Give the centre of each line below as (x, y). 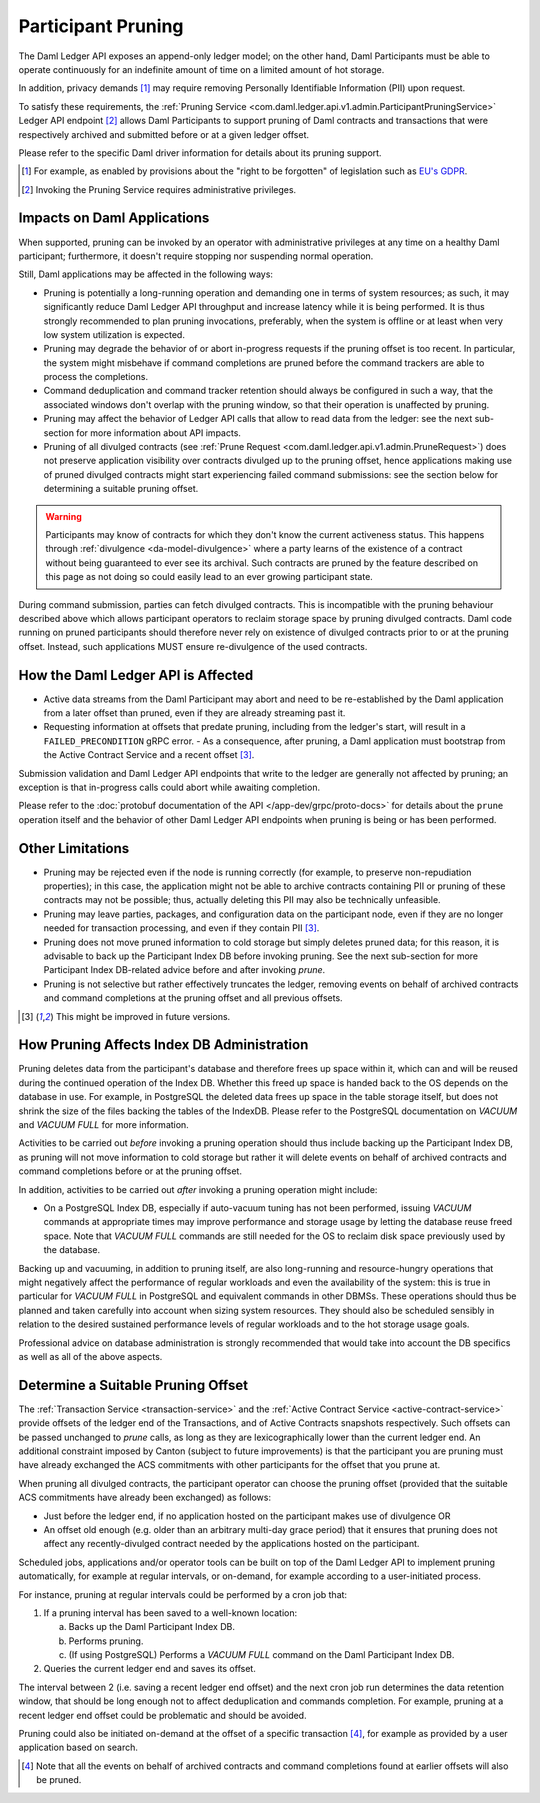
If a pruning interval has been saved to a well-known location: (170, 1612)
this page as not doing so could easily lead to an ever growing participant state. (209, 577)
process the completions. (96, 377)
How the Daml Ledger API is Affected (136, 675)
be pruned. (59, 1780)
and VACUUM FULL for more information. (103, 1125)
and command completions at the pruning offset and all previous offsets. (193, 998)
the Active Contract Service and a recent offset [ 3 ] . (149, 755)
